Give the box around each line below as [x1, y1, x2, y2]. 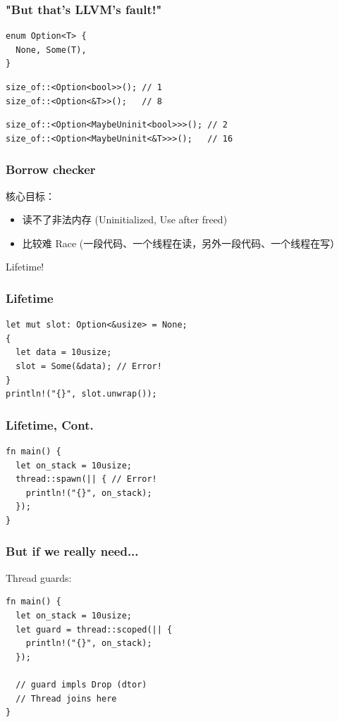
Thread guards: [6, 570, 72, 585]
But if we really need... [6, 542, 139, 560]
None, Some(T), [16, 44, 87, 55]
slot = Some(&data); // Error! [16, 361, 162, 371]
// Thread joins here [16, 693, 117, 704]
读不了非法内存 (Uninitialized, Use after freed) [22, 212, 228, 227]
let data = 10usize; [16, 347, 112, 358]
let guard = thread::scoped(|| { [16, 624, 173, 635]
